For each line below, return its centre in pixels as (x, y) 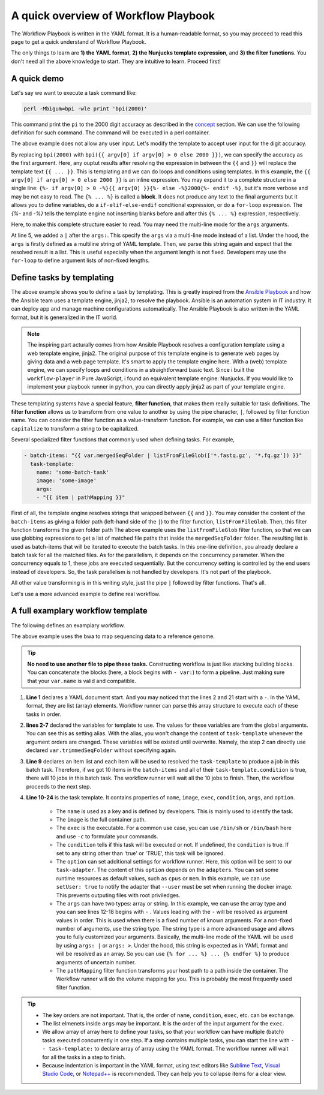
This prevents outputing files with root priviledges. (118, 895)
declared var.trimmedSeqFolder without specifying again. (101, 750)
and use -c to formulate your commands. (107, 836)
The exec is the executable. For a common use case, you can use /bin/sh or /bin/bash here (174, 828)
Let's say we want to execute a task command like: (74, 92)
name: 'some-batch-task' (73, 472)
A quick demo (37, 78)
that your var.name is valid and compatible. (82, 681)
